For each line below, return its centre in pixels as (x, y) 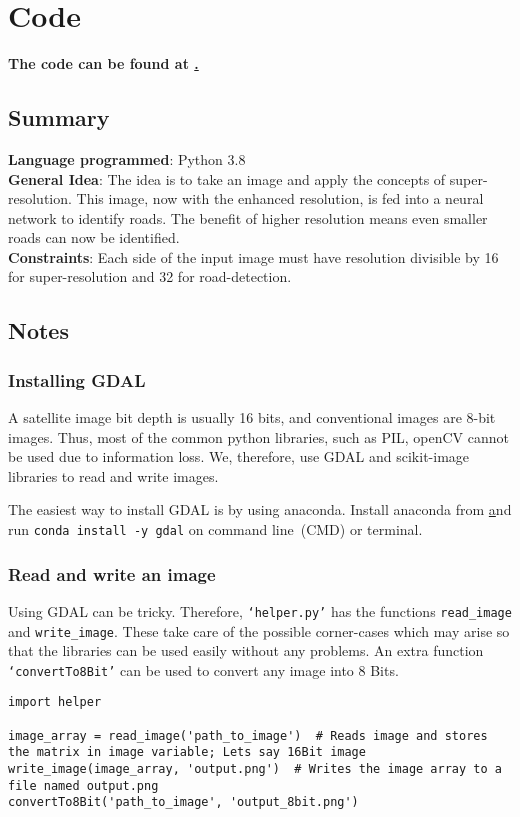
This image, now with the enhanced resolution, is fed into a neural (280, 198)
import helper (55, 702)
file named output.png (83, 785)
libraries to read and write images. (113, 475)
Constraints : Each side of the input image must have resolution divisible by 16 (253, 256)
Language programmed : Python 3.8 (127, 158)
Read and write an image (112, 573)
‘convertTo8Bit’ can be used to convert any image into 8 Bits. (203, 669)
